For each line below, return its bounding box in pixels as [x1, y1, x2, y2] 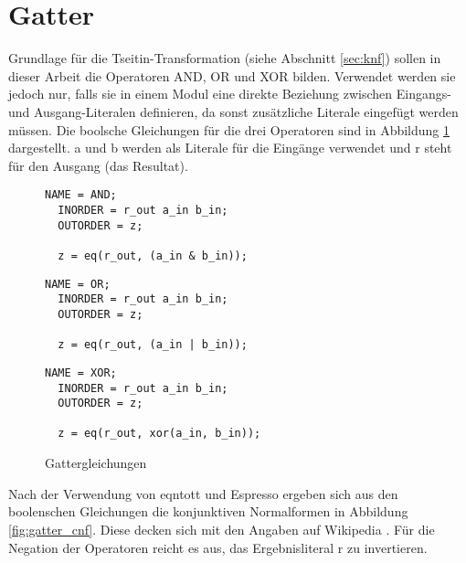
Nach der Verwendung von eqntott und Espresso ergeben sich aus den [8, 483, 398, 503]
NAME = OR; [45, 277, 111, 291]
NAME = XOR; [45, 366, 117, 379]
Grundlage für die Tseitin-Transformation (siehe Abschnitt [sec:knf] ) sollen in [8, 48, 441, 68]
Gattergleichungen [45, 453, 147, 473]
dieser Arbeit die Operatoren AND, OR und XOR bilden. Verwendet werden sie [8, 66, 456, 85]
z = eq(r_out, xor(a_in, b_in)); [58, 427, 261, 441]
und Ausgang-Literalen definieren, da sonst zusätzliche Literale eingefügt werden [8, 101, 459, 121]
